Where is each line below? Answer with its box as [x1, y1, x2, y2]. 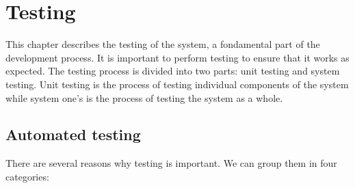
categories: [5, 169, 49, 183]
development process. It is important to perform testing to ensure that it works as [5, 50, 350, 64]
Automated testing [5, 124, 141, 145]
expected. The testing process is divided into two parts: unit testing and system [5, 64, 340, 78]
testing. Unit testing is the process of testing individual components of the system [5, 77, 349, 91]
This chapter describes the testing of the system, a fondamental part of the [5, 37, 320, 51]
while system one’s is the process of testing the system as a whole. [5, 90, 283, 105]
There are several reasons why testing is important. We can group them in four [5, 156, 337, 170]
